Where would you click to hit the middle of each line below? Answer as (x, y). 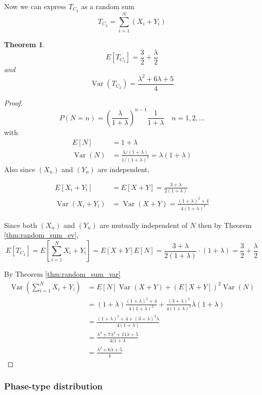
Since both (21, 225)
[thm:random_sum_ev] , (41, 235)
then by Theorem (225, 225)
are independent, (124, 169)
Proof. (13, 102)
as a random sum (108, 6)
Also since (20, 169)
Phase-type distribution (54, 386)
